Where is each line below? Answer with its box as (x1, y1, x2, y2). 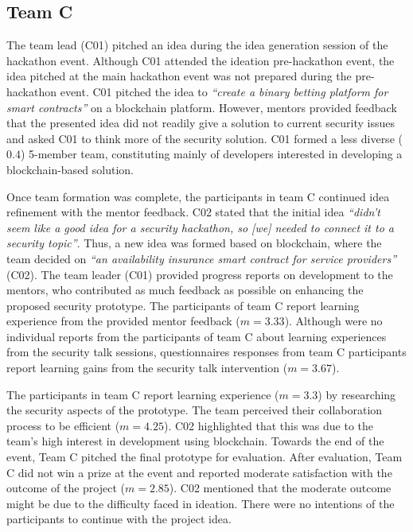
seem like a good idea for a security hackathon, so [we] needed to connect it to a (6, 219, 395, 235)
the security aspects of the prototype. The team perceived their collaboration (6, 402, 383, 418)
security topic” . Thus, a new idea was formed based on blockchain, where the (6, 235, 382, 251)
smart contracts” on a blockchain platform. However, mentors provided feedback (6, 99, 397, 115)
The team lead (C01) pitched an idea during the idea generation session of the (6, 37, 388, 53)
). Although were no (284, 313, 383, 329)
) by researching (318, 386, 396, 402)
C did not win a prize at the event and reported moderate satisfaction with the (6, 464, 392, 480)
